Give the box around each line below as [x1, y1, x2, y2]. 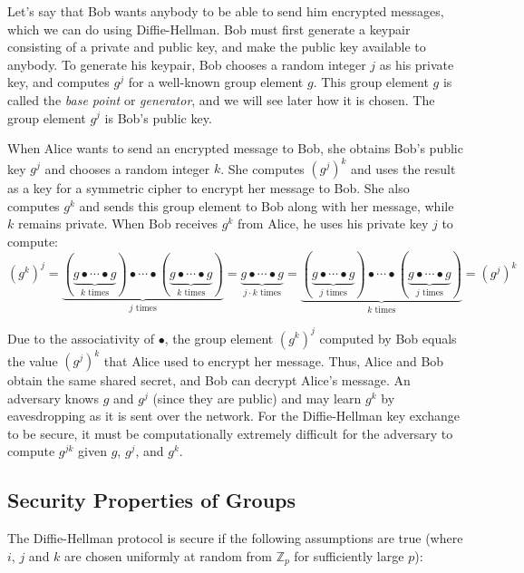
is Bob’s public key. [104, 108, 212, 127]
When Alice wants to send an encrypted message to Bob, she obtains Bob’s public [7, 139, 463, 158]
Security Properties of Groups [7, 486, 296, 514]
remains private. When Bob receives [17, 214, 218, 233]
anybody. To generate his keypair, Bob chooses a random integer [7, 54, 366, 73]
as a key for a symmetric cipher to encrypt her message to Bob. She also [7, 179, 410, 198]
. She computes [220, 159, 305, 178]
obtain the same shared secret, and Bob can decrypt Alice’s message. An [7, 371, 411, 389]
